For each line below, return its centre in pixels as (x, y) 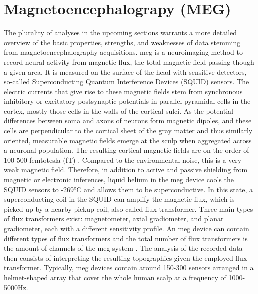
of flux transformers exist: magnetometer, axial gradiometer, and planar (114, 218)
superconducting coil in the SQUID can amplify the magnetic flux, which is (119, 199)
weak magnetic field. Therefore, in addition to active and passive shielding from (126, 169)
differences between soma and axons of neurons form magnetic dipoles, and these (128, 121)
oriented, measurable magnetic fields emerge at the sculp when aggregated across (128, 140)
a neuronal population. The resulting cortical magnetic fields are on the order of (127, 150)
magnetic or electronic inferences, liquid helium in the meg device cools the (119, 179)
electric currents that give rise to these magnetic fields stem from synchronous (123, 91)
